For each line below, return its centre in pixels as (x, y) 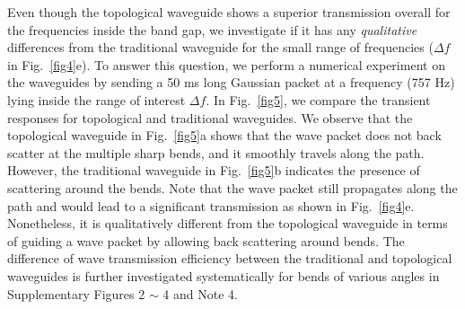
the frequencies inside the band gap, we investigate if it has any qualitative (212, 29)
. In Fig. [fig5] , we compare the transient (318, 99)
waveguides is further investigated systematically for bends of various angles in (224, 275)
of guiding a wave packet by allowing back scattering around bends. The (206, 240)
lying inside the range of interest (97, 99)
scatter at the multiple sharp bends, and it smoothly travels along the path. (216, 152)
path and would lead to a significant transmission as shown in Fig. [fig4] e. (211, 205)
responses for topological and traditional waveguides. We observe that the (210, 117)
